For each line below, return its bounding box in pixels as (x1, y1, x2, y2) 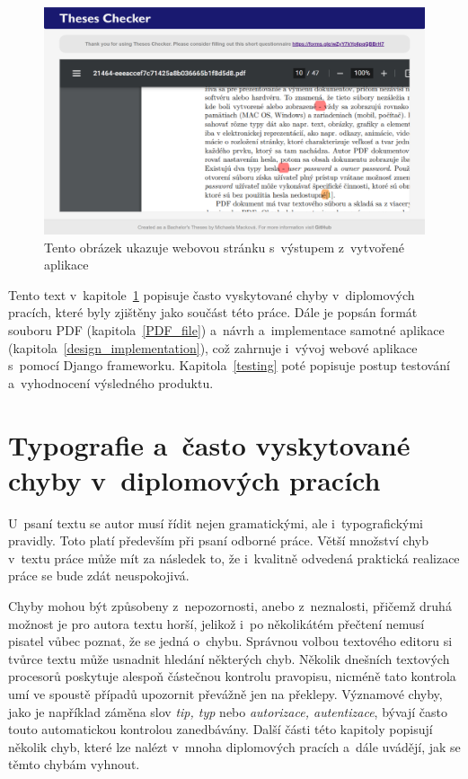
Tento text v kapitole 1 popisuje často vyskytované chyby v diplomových (8, 285, 415, 304)
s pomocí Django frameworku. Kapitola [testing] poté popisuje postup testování (8, 356, 450, 375)
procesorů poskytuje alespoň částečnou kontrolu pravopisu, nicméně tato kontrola (8, 667, 456, 686)
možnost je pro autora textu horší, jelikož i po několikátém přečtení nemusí (8, 614, 425, 633)
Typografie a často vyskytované (8, 426, 411, 463)
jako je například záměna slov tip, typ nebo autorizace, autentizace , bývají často (8, 702, 447, 721)
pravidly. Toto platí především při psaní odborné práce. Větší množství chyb (8, 531, 428, 550)
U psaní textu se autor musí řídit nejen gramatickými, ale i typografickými (8, 513, 424, 532)
